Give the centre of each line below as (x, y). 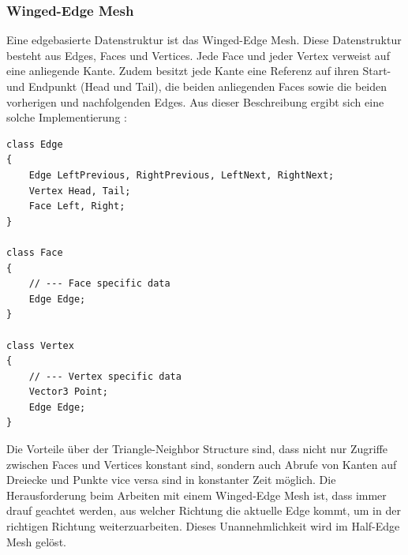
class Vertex (40, 345)
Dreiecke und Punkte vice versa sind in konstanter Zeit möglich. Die (171, 480)
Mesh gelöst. (36, 541)
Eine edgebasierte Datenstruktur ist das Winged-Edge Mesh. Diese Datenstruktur (204, 40)
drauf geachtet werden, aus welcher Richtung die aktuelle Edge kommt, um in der (204, 510)
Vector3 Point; (68, 392)
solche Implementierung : (67, 117)
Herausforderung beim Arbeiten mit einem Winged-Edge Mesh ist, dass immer (197, 495)
